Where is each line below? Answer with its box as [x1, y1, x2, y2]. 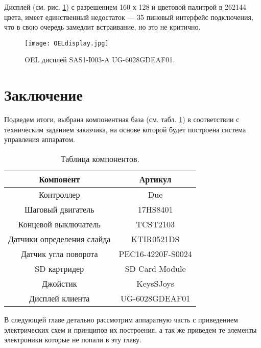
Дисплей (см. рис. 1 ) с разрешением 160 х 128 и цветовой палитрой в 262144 [4, 2, 247, 12]
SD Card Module [125, 262, 186, 274]
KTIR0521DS [131, 233, 180, 245]
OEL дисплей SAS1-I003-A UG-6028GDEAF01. [25, 54, 175, 65]
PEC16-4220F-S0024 [118, 247, 192, 260]
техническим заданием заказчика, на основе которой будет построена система [4, 124, 246, 134]
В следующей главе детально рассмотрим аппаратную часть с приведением [4, 314, 238, 324]
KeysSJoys [136, 277, 174, 289]
